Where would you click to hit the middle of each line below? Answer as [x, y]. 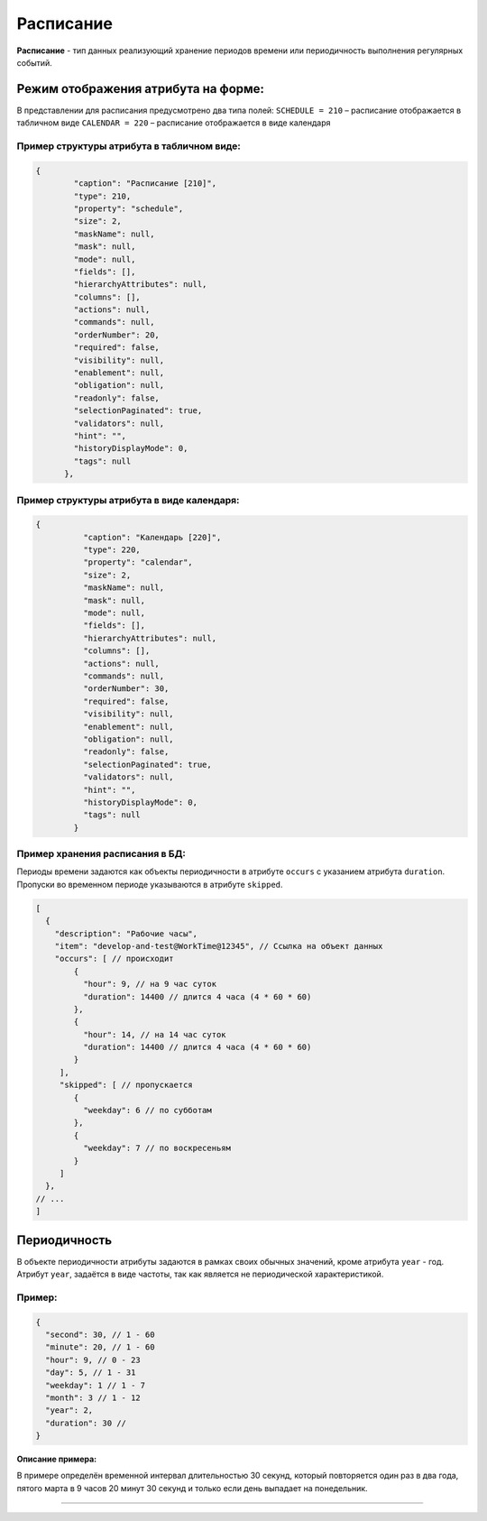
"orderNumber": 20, [116, 335]
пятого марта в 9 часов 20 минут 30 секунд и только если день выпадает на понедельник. [193, 1488]
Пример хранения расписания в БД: [101, 854]
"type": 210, [102, 196]
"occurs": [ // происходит [115, 959]
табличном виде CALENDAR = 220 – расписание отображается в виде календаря [174, 123]
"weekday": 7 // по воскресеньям [157, 1148]
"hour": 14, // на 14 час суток [154, 1034]
